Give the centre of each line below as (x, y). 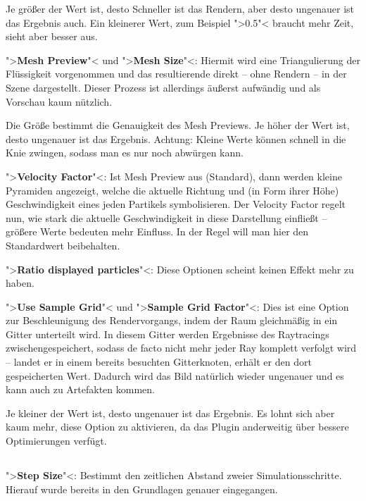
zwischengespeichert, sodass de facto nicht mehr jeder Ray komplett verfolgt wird (181, 348)
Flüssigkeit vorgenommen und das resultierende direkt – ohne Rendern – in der (176, 74)
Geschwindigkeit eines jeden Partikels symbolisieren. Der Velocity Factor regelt (176, 204)
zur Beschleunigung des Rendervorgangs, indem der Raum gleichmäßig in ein (172, 320)
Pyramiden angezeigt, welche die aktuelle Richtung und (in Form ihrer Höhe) (172, 190)
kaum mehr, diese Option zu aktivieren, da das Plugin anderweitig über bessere (177, 427)
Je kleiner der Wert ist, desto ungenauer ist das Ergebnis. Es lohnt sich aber (170, 413)
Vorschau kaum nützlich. (59, 101)
